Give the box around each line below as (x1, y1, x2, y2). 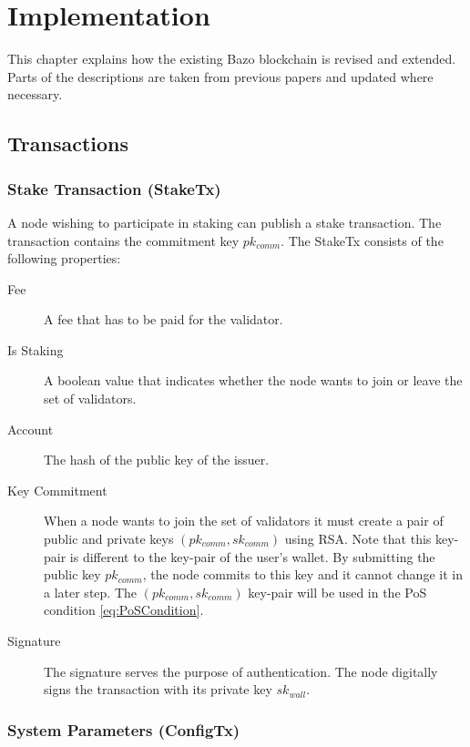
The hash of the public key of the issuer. (44, 450, 270, 469)
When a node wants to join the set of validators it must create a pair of (44, 511, 444, 530)
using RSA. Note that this (284, 529, 432, 548)
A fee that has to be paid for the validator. (44, 310, 283, 329)
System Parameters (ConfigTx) (7, 718, 240, 741)
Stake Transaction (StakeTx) (7, 177, 221, 200)
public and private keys (44, 529, 174, 548)
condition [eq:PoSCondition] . (44, 600, 204, 619)
